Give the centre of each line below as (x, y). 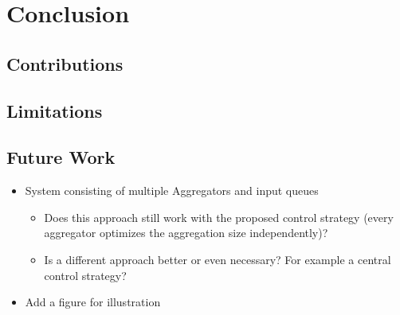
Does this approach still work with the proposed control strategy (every (219, 217)
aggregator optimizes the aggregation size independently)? (186, 233)
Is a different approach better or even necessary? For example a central (218, 259)
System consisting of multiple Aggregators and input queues (172, 191)
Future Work (61, 157)
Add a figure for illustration (93, 302)
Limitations (55, 110)
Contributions (65, 63)
